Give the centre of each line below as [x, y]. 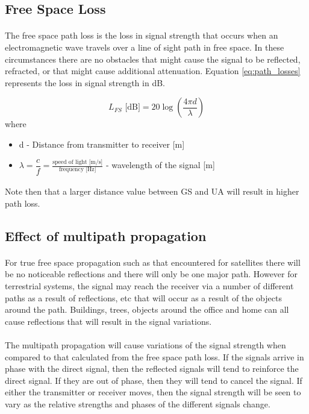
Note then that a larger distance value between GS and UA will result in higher [152, 191]
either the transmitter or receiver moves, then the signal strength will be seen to [153, 392]
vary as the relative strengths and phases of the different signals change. [138, 403]
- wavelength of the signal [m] [160, 165]
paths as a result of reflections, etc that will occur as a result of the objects [143, 297]
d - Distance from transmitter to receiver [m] [102, 144]
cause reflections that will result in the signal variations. [108, 321]
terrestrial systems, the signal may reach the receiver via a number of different [149, 285]
